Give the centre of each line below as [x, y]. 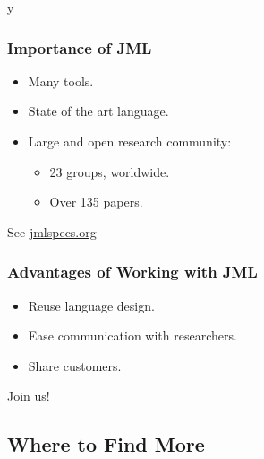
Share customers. [75, 365]
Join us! [29, 396]
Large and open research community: [130, 141]
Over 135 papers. [96, 202]
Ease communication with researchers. [132, 335]
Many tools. [61, 80]
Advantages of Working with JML [132, 272]
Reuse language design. [91, 305]
